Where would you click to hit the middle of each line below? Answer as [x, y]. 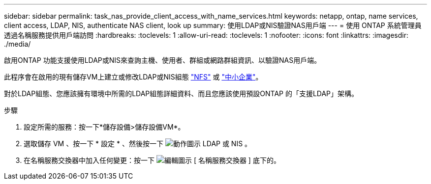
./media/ [17, 44]
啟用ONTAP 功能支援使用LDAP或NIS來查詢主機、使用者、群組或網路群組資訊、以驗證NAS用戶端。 [163, 60]
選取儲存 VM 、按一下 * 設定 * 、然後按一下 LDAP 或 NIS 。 [138, 144]
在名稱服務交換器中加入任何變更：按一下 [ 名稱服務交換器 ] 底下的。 [152, 160]
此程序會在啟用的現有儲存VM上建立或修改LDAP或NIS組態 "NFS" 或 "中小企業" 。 [133, 77]
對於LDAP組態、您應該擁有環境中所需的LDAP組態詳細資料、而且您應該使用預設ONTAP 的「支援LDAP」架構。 [181, 93]
